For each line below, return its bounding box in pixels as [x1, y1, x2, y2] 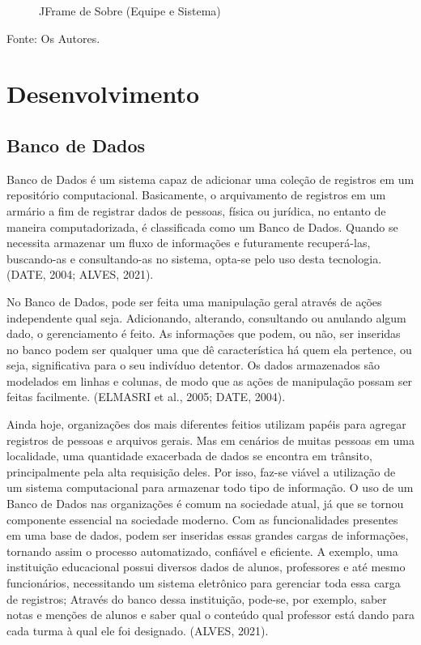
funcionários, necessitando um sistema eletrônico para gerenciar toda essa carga [6, 575, 401, 592]
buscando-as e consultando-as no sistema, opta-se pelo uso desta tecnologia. [6, 250, 382, 267]
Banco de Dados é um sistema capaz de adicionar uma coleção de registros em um [6, 170, 415, 187]
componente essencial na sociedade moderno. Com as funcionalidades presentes [6, 510, 398, 528]
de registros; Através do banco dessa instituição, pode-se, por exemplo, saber [6, 590, 387, 607]
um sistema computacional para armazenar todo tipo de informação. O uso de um [6, 479, 414, 496]
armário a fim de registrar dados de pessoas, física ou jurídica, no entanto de [6, 202, 386, 219]
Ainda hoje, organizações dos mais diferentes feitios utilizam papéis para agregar [6, 416, 406, 433]
